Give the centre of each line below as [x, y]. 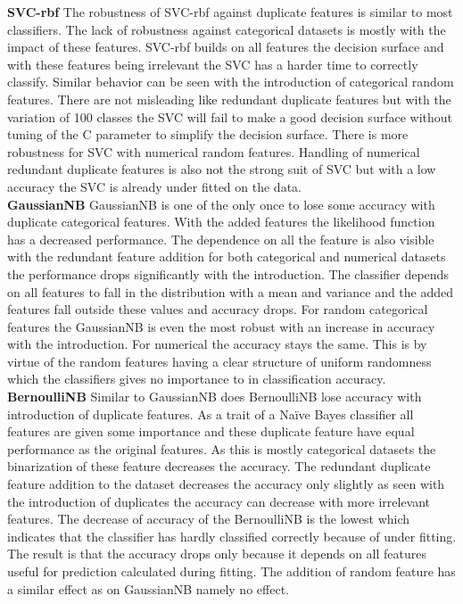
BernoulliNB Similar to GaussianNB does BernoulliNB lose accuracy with [215, 397]
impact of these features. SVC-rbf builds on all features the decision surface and [226, 47]
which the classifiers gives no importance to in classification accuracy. [197, 379]
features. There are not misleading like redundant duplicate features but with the [229, 99]
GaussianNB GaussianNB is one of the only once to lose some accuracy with [221, 204]
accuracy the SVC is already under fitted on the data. [154, 186]
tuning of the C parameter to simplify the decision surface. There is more [208, 134]
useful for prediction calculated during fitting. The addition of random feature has [231, 571]
